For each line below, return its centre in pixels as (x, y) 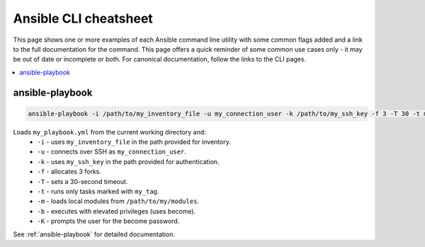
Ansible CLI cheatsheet (83, 18)
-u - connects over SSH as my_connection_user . (112, 151)
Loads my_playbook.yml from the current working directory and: (110, 132)
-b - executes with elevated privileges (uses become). (117, 211)
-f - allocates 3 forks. (69, 172)
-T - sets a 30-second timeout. (83, 181)
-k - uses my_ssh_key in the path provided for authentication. (128, 161)
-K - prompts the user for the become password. (108, 221)
